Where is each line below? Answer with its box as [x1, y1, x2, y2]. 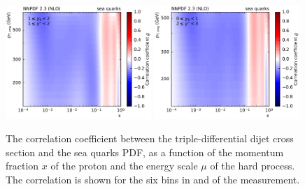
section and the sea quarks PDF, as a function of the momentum [6, 144, 284, 159]
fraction [6, 158, 39, 173]
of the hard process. [210, 158, 295, 173]
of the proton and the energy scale [50, 158, 198, 173]
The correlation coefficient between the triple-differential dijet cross [6, 131, 294, 146]
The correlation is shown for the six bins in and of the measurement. [6, 172, 300, 187]
